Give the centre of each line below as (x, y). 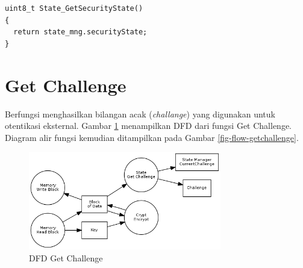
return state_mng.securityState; (80, 32)
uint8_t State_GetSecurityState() (74, 8)
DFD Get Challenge (66, 257)
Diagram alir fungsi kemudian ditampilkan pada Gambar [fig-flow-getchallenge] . (152, 137)
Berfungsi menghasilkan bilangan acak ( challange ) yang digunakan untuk (140, 114)
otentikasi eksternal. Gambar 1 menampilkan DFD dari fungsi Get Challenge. (148, 126)
